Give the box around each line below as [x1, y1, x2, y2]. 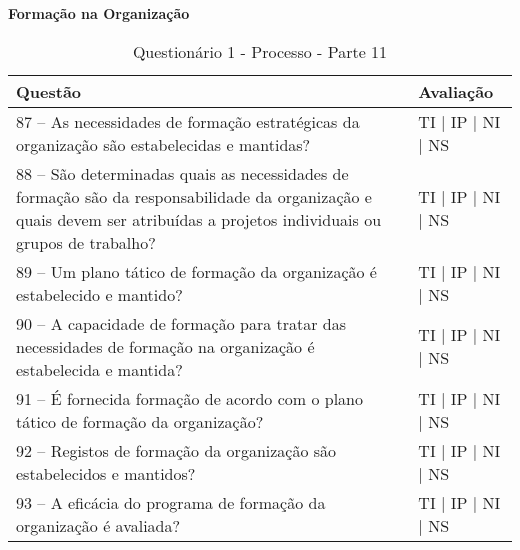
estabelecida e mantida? [16, 357, 183, 381]
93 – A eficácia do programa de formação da [16, 490, 326, 514]
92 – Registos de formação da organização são [16, 438, 337, 462]
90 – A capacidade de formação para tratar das [16, 311, 347, 335]
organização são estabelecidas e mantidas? [16, 132, 311, 156]
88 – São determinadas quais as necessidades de [16, 161, 349, 185]
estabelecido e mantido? [16, 282, 183, 306]
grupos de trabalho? [16, 230, 156, 254]
